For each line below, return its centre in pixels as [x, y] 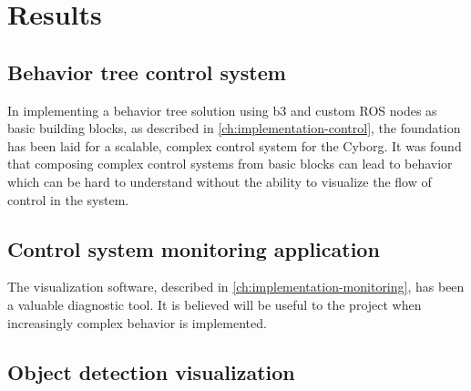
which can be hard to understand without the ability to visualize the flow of [220, 181]
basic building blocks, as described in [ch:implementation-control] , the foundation [234, 128]
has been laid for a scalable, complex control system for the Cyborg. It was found [235, 145]
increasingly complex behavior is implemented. [137, 322]
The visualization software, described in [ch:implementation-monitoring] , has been [236, 287]
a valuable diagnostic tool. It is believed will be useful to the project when [215, 304]
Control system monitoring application [194, 248]
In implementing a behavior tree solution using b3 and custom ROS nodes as [222, 110]
